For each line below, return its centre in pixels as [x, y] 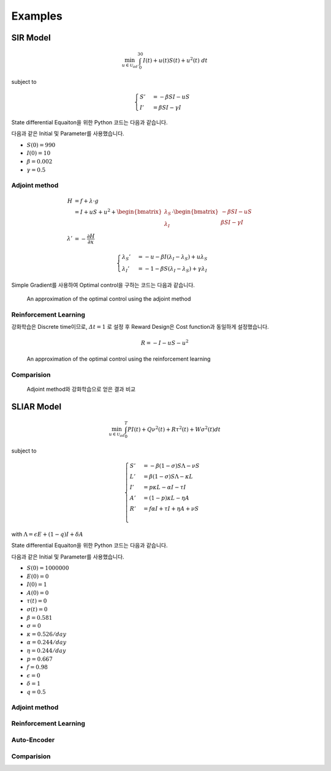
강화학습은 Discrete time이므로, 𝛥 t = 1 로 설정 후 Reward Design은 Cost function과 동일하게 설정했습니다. [140, 327]
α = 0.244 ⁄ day [47, 642]
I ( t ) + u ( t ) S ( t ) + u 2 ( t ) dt [175, 60]
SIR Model [31, 38]
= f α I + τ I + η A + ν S [171, 509]
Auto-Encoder [33, 740]
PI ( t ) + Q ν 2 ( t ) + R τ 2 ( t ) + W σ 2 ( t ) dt [174, 429]
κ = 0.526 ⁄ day [47, 634]
